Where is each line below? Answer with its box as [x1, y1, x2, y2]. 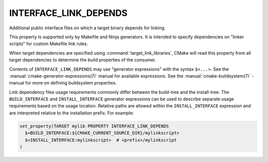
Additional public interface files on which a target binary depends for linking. [9, 25, 166, 31]
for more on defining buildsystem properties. [25, 80, 117, 86]
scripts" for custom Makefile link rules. [9, 41, 88, 47]
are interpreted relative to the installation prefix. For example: [9, 110, 134, 116]
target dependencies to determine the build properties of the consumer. [9, 57, 156, 63]
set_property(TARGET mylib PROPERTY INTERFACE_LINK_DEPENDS [19, 123, 169, 129]
